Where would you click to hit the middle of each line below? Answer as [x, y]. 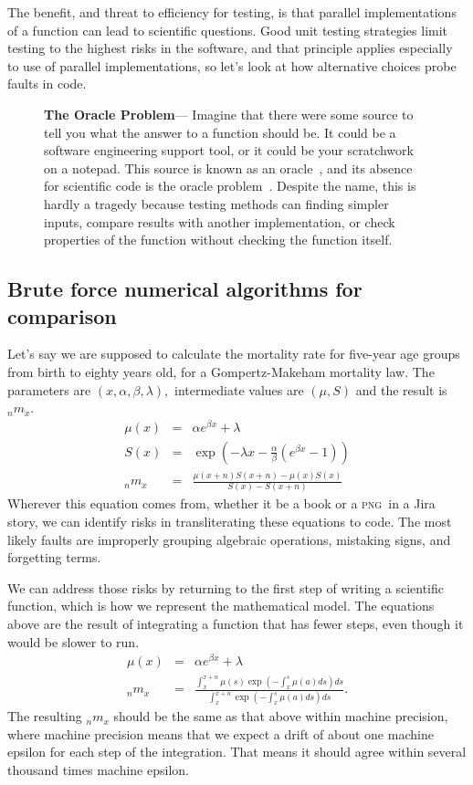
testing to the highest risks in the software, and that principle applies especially [230, 48]
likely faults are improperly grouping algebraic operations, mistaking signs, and [229, 539]
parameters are [49, 389]
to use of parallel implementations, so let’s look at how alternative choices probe [232, 65]
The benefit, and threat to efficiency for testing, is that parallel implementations [232, 12]
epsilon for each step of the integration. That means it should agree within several [237, 752]
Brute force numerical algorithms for [185, 289]
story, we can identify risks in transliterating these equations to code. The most [230, 522]
